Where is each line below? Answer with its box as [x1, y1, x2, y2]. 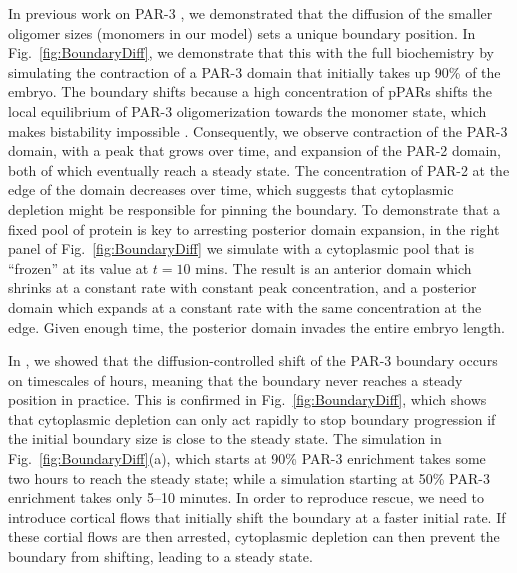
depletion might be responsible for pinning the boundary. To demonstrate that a [8, 198, 501, 219]
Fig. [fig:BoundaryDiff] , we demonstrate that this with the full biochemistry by [8, 42, 494, 63]
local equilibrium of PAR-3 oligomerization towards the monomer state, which [8, 100, 487, 121]
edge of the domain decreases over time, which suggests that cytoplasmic [8, 179, 454, 200]
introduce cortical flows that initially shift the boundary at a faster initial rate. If [8, 506, 506, 527]
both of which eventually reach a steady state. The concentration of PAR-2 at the [8, 159, 510, 180]
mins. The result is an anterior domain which [195, 257, 472, 278]
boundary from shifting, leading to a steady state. [8, 546, 313, 567]
